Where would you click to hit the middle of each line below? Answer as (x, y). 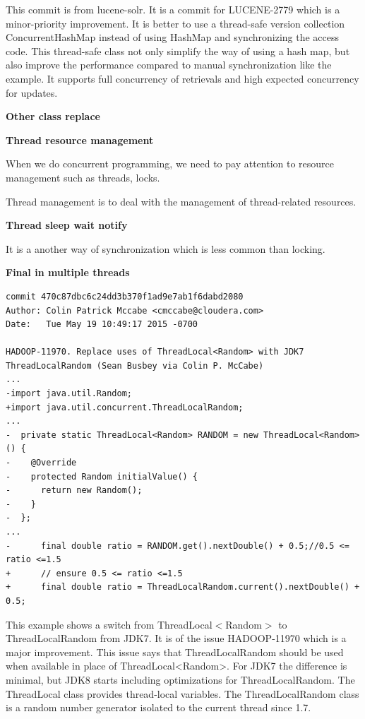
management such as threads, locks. (83, 177)
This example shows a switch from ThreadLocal (109, 624)
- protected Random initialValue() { (102, 476)
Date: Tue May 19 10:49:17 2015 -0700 (102, 325)
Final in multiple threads (68, 272)
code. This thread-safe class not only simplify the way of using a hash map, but (178, 50)
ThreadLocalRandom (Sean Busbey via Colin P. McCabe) (135, 366)
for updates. (32, 92)
